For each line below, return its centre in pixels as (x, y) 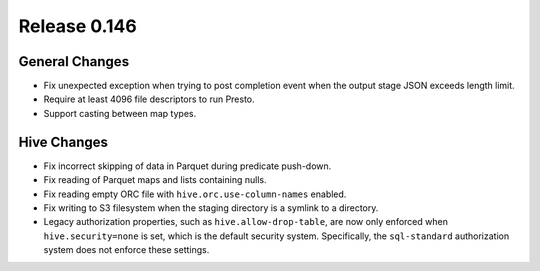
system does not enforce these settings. (126, 250)
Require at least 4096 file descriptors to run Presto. (149, 99)
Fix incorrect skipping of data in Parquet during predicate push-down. (187, 166)
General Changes (74, 61)
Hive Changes (63, 141)
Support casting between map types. (120, 113)
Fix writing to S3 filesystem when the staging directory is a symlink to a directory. (211, 207)
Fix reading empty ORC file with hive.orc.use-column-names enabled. (195, 194)
